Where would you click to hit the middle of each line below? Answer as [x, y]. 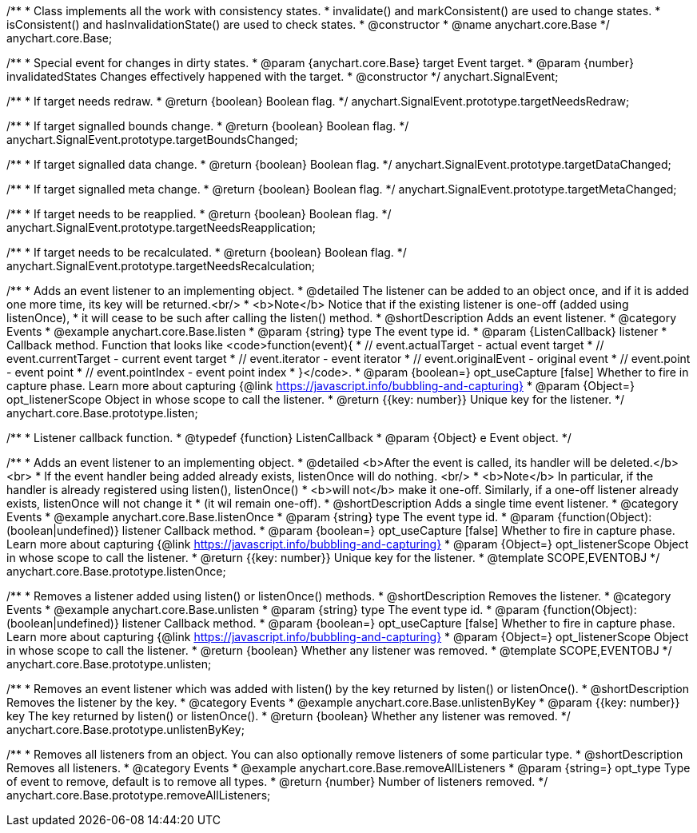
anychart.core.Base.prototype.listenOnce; [116, 571]
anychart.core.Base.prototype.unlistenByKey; [125, 729]
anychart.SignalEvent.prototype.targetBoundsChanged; [152, 139]
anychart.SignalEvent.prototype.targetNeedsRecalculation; [161, 266]
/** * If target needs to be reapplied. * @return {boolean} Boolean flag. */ [199, 214]
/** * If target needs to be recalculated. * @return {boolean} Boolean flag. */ [207, 252]
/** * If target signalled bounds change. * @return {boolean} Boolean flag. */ [208, 126]
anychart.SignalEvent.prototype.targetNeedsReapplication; [161, 227]
